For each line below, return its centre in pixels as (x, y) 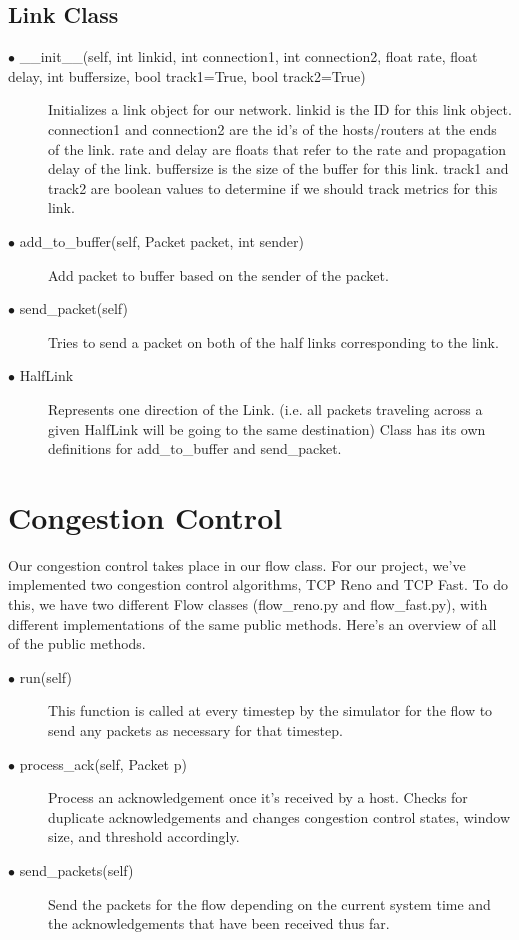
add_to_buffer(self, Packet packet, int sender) (161, 240)
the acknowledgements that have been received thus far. (219, 923)
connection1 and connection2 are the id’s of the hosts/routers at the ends (272, 128)
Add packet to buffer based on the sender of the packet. (218, 274)
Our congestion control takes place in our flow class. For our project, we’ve (237, 564)
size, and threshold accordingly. (144, 836)
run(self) (45, 676)
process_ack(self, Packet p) (103, 763)
